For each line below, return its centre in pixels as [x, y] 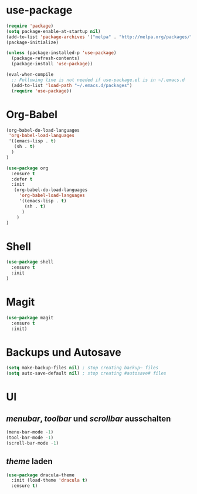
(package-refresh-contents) [46, 59]
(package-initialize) [33, 42]
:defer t [22, 179]
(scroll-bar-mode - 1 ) [33, 443]
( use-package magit [30, 318]
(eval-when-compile [30, 75]
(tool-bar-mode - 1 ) [30, 438]
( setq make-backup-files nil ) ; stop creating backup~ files [82, 368]
